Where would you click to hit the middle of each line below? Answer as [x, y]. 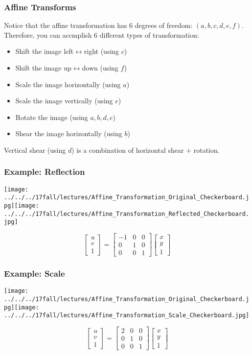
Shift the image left [45, 51]
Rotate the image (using [52, 117]
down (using [100, 68]
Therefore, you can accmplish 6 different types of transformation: [102, 35]
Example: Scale [34, 273]
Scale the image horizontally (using [68, 84]
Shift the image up [43, 68]
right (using [102, 51]
